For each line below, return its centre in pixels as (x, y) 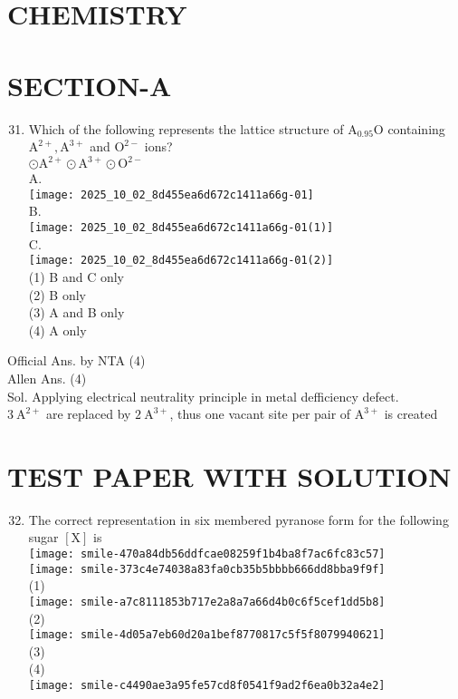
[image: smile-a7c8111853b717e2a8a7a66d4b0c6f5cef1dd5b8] (207, 602)
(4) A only (57, 330)
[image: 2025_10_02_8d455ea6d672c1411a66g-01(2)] (181, 261)
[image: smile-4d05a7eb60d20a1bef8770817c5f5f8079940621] (207, 635)
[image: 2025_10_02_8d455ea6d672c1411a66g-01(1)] (181, 228)
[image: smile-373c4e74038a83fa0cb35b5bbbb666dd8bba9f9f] (207, 569)
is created (411, 414)
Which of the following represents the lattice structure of (186, 128)
